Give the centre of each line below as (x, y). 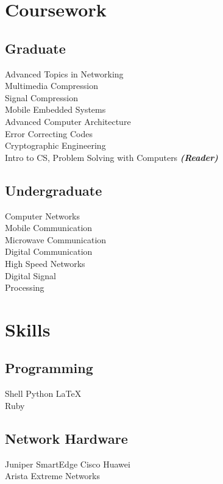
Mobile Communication (49, 228)
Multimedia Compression (52, 86)
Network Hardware (66, 438)
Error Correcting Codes (49, 133)
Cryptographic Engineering (55, 145)
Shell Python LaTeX (43, 393)
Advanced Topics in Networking (64, 73)
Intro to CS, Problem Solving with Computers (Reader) (111, 157)
